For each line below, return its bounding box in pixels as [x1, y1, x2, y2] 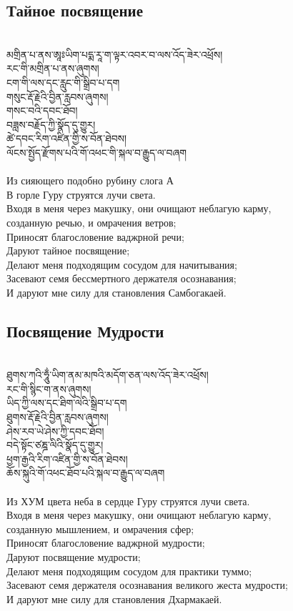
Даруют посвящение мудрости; [6, 550, 141, 564]
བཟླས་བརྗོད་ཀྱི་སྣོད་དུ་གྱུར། [6, 116, 96, 131]
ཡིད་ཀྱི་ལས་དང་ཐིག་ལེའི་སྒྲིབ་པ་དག [6, 395, 127, 410]
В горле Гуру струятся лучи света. [6, 187, 156, 202]
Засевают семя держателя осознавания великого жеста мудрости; [6, 577, 288, 592]
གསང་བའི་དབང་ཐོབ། [6, 103, 78, 118]
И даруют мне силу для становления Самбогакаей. [6, 284, 227, 299]
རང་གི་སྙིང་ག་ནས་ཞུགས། [6, 381, 91, 396]
